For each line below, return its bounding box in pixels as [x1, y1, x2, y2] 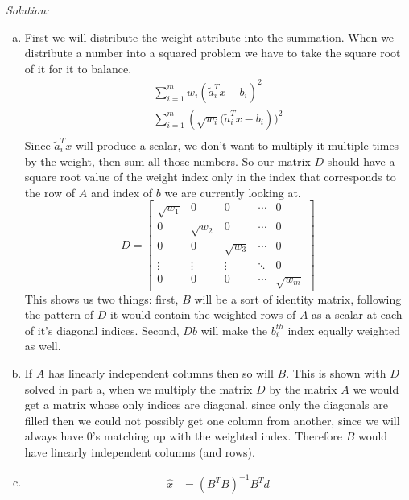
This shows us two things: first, [24, 290, 179, 307]
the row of [24, 184, 76, 200]
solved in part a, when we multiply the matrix [24, 380, 253, 397]
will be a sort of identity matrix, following [194, 290, 402, 307]
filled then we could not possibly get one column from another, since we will [24, 411, 400, 428]
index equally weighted [287, 321, 401, 338]
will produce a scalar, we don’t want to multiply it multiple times [75, 136, 399, 153]
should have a [327, 152, 395, 169]
